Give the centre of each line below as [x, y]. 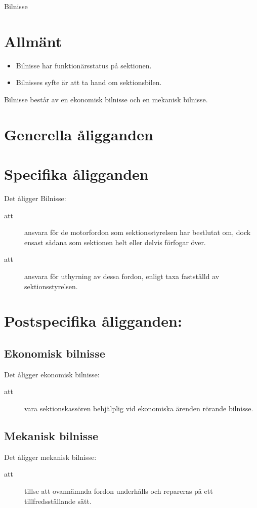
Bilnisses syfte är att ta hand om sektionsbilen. [89, 82]
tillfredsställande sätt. [58, 501]
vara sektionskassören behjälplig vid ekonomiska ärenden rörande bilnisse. [139, 408]
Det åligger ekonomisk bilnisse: [52, 374]
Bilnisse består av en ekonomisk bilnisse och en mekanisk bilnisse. [106, 99]
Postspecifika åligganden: [93, 321]
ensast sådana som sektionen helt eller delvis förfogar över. [115, 242]
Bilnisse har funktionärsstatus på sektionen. [84, 65]
